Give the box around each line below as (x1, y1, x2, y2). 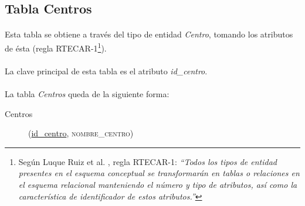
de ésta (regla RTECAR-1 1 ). (5, 40, 107, 54)
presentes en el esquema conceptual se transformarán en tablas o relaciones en (18, 167, 300, 179)
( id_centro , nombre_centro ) (28, 127, 134, 139)
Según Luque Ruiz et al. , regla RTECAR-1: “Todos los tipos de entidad (18, 155, 277, 167)
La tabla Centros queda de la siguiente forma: (5, 88, 170, 99)
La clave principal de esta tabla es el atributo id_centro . (5, 64, 208, 77)
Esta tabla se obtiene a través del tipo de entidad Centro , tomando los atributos (5, 28, 293, 40)
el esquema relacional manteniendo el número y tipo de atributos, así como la (18, 178, 297, 190)
